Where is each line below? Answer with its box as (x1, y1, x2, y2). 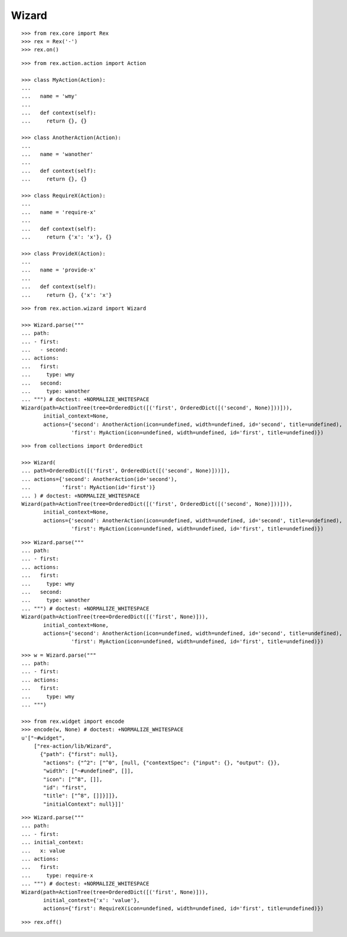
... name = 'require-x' (21, 209, 97, 215)
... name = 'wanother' (21, 151, 93, 158)
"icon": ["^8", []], (43, 776, 103, 783)
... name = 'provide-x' (21, 267, 97, 273)
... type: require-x (21, 872, 93, 878)
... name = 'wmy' (21, 93, 78, 100)
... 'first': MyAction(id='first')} (21, 484, 156, 491)
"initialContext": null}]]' (43, 800, 125, 807)
